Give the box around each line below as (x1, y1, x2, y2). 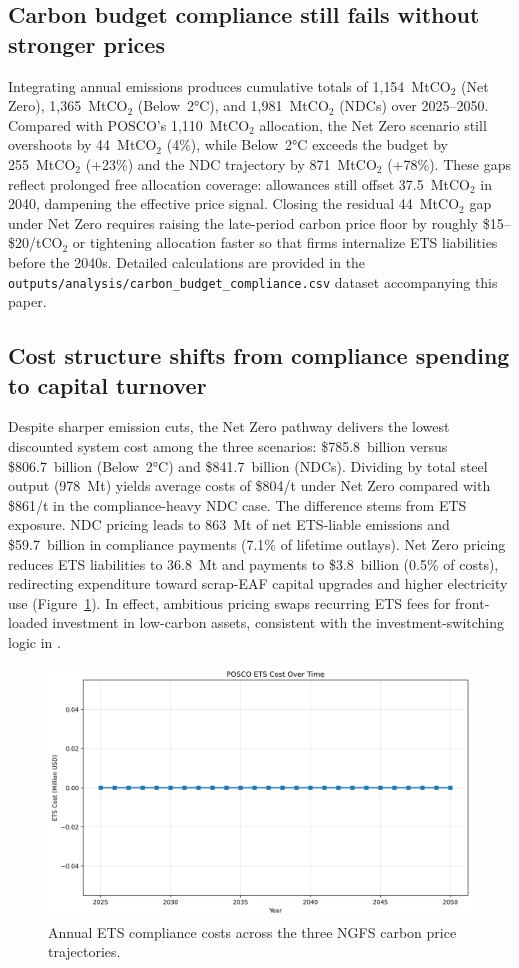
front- (455, 592, 490, 613)
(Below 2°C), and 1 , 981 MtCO (137, 95, 329, 116)
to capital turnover (8, 369, 207, 400)
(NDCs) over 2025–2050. (339, 95, 489, 116)
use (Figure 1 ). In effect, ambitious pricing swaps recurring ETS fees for (8, 592, 451, 613)
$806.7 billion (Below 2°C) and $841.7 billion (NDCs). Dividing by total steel (8, 455, 488, 476)
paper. (8, 291, 47, 312)
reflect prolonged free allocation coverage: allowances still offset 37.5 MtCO (8, 173, 470, 194)
